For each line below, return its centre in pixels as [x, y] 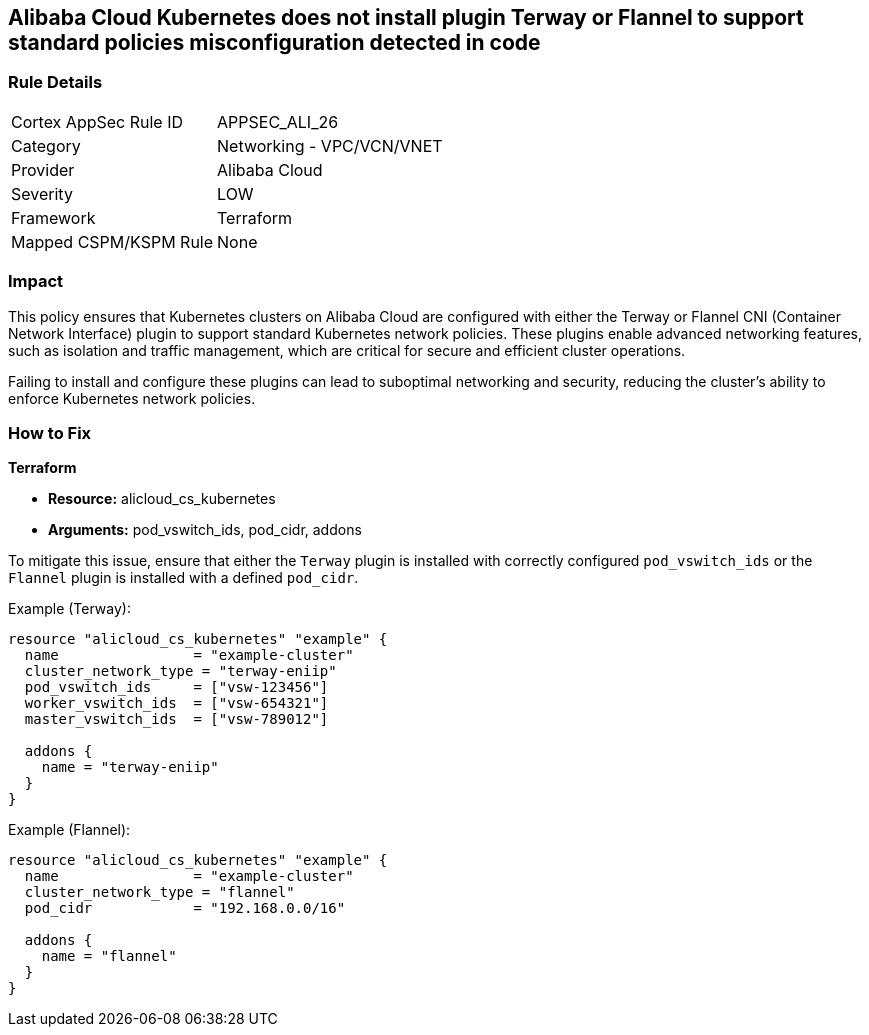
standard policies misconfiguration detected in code [274, 42]
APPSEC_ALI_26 [278, 121]
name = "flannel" [109, 956]
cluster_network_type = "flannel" [159, 892]
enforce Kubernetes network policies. [132, 398]
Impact [36, 281]
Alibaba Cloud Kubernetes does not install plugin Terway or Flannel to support [406, 17]
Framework [53, 217]
